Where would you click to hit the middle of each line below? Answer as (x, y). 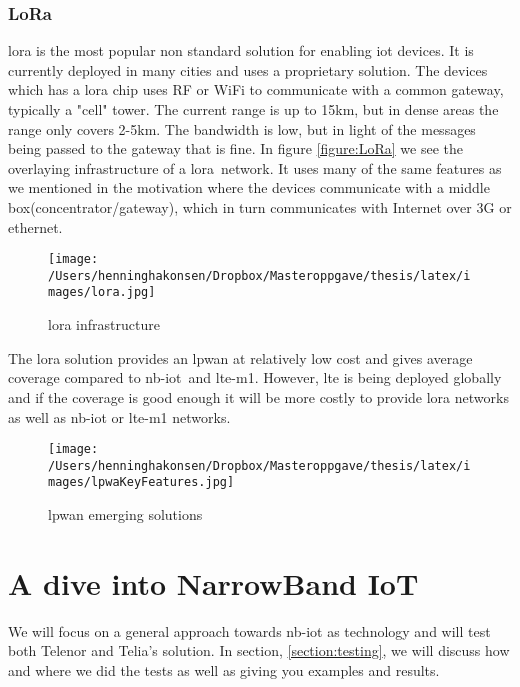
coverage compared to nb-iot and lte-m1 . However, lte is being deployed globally (255, 377)
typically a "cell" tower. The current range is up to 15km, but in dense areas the (253, 109)
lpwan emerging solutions (125, 514)
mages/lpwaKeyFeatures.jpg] (141, 482)
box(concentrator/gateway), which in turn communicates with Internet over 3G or (260, 206)
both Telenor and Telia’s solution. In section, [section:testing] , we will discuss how (259, 650)
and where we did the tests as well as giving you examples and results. (224, 669)
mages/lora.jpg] (102, 292)
